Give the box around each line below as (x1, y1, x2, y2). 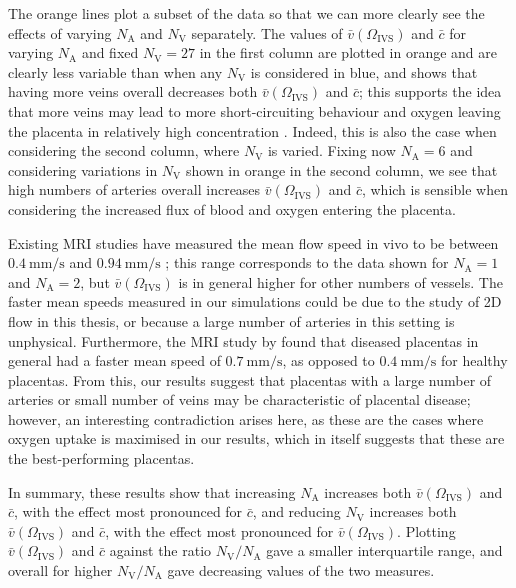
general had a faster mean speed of (8, 350, 221, 371)
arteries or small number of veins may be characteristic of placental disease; (8, 389, 471, 410)
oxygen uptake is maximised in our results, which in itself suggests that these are (8, 428, 505, 449)
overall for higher (8, 560, 113, 581)
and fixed (81, 42, 139, 63)
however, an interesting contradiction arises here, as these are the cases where (8, 408, 484, 429)
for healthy (441, 350, 508, 371)
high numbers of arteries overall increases (8, 179, 261, 200)
